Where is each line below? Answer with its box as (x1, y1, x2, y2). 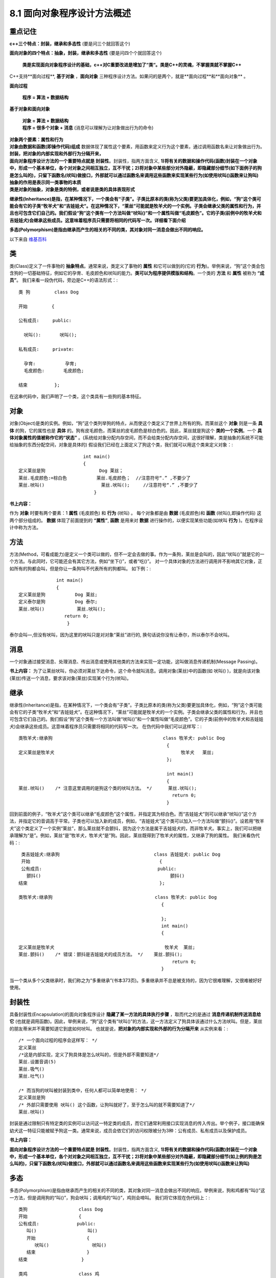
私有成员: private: (18, 346, 75, 352)
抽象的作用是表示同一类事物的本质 (9, 179, 81, 185)
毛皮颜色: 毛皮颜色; (24, 368, 84, 374)
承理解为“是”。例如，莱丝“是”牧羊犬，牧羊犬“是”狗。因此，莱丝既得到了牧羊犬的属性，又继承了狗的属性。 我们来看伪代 (9, 832, 260, 838)
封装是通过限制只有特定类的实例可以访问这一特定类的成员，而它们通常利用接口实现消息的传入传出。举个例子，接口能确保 (9, 1120, 265, 1127)
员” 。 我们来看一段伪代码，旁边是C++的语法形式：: (9, 277, 118, 283)
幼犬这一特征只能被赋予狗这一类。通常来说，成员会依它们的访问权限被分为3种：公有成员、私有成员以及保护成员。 (9, 1127, 250, 1133)
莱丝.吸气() (18, 1066, 45, 1072)
